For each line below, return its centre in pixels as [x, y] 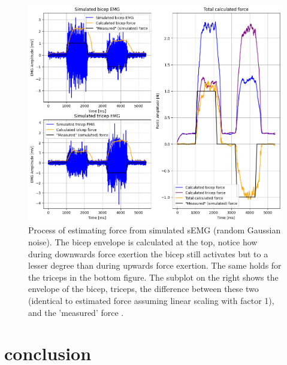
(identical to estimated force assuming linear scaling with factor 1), [151, 301]
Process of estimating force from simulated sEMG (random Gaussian [155, 230]
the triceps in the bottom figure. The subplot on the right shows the [153, 277]
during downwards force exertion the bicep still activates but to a [148, 253]
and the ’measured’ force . [76, 312]
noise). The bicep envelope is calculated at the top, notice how [143, 242]
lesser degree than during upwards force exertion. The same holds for [155, 265]
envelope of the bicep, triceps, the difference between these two [143, 289]
